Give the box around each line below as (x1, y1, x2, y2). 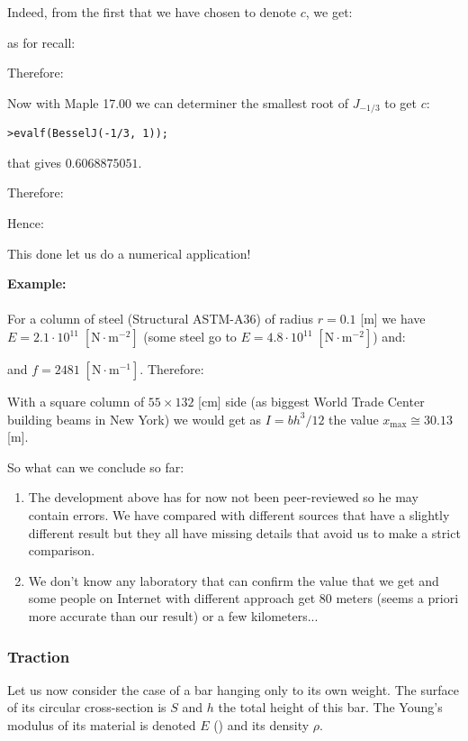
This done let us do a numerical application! (7, 243, 251, 262)
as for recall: (7, 32, 76, 51)
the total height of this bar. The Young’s (218, 698, 443, 717)
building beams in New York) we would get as (7, 409, 262, 428)
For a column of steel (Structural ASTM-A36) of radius (7, 309, 314, 328)
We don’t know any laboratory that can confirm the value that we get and (28, 571, 439, 590)
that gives (7, 152, 61, 171)
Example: (7, 274, 67, 293)
